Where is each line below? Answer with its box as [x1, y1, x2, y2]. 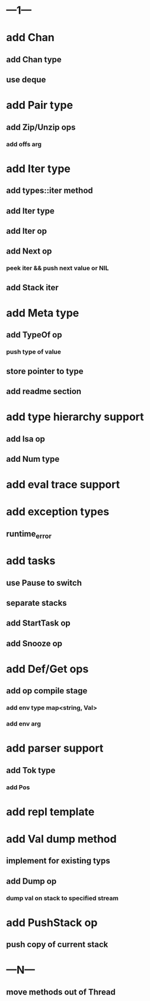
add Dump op [6, 876, 57, 886]
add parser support [6, 742, 104, 755]
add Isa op [6, 434, 46, 444]
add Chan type [6, 54, 62, 64]
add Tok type [6, 765, 56, 775]
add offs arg [6, 140, 42, 148]
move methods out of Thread [6, 987, 116, 997]
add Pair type [6, 99, 73, 112]
